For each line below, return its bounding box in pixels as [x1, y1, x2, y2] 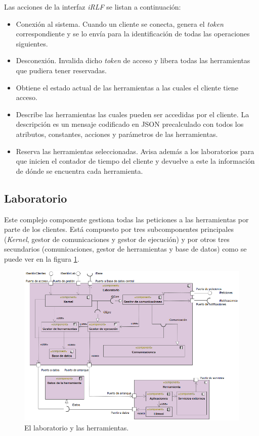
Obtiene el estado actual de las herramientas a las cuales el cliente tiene [16, 82, 238, 92]
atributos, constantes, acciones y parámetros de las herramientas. [16, 128, 218, 139]
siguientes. [16, 38, 48, 49]
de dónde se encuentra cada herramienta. [16, 165, 143, 176]
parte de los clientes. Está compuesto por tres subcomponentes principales [4, 224, 234, 234]
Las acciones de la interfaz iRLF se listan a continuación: [4, 2, 181, 12]
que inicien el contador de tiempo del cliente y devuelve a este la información [16, 156, 255, 166]
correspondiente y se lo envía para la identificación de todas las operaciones [16, 28, 250, 39]
